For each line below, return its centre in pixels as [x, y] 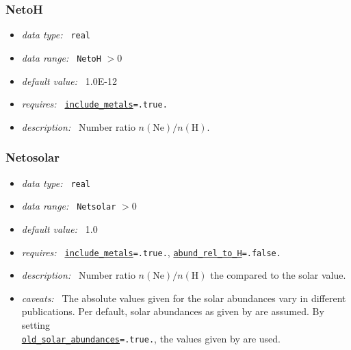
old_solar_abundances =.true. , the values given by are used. [151, 338]
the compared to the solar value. [278, 275]
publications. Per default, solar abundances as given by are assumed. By [173, 311]
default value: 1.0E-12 [69, 80]
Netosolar [33, 157]
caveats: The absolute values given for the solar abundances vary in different [184, 298]
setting [36, 324]
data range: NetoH [61, 57]
